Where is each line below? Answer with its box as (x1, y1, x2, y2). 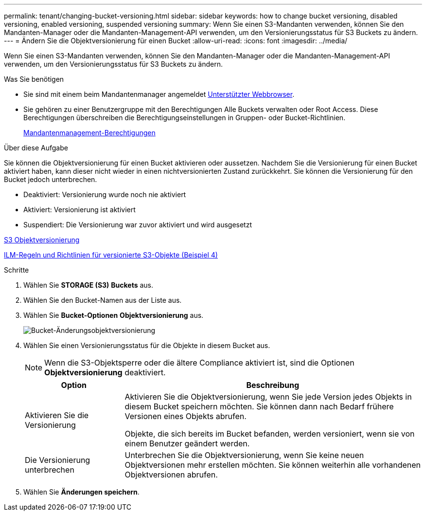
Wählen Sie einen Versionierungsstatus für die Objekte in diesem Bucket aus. (23, 341, 270, 349)
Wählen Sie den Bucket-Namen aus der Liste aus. (23, 296, 182, 304)
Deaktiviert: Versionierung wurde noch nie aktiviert (23, 190, 186, 199)
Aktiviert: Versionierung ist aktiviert (23, 205, 136, 214)
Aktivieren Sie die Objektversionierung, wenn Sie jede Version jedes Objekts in (124, 392, 412, 402)
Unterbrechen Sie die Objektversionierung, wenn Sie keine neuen (124, 450, 364, 460)
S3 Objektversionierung (4, 236, 80, 244)
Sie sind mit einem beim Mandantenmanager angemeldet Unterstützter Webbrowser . (23, 90, 295, 98)
